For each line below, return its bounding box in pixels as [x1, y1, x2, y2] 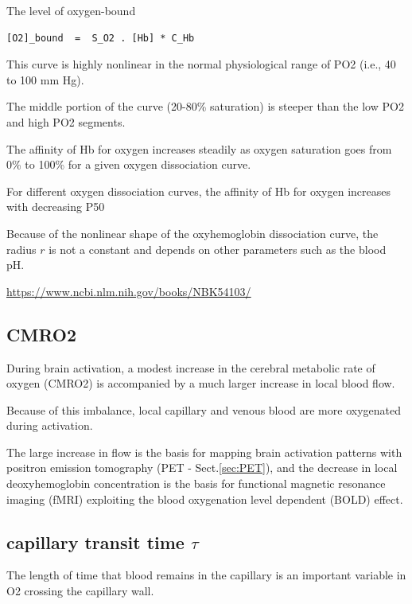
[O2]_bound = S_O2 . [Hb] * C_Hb [6, 32, 195, 44]
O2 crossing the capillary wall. [6, 583, 154, 599]
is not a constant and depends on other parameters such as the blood [49, 240, 387, 257]
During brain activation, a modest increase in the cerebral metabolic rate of [6, 359, 375, 376]
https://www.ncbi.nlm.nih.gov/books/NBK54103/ [6, 283, 251, 299]
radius [6, 240, 37, 257]
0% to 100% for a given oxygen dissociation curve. [6, 156, 251, 173]
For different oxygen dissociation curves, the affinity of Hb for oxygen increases [6, 182, 391, 199]
